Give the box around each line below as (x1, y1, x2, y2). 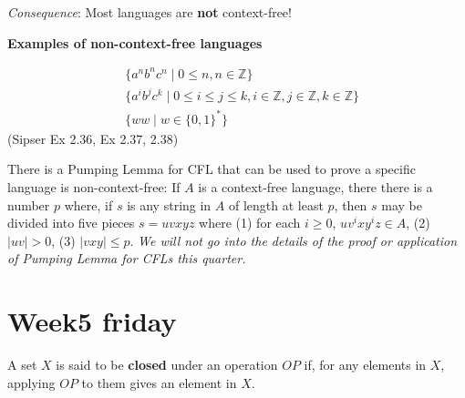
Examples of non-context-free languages (7, 33, 263, 52)
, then (334, 195, 367, 214)
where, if (64, 195, 113, 214)
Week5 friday (7, 302, 177, 340)
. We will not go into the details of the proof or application (129, 230, 458, 250)
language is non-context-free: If (7, 177, 181, 196)
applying (7, 372, 56, 392)
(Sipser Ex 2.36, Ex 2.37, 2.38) (7, 128, 179, 148)
